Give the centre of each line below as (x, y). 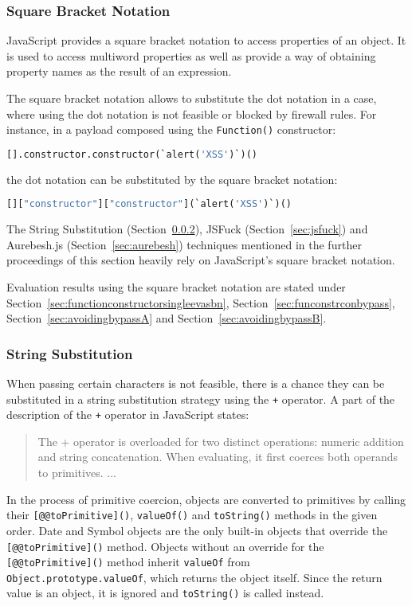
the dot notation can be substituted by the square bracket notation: (172, 179)
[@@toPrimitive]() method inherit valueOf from (128, 562)
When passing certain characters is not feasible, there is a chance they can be (196, 383)
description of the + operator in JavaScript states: (128, 414)
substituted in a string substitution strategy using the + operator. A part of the (201, 399)
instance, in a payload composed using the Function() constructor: (171, 129)
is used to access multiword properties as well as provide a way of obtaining (191, 55)
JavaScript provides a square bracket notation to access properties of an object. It (206, 40)
